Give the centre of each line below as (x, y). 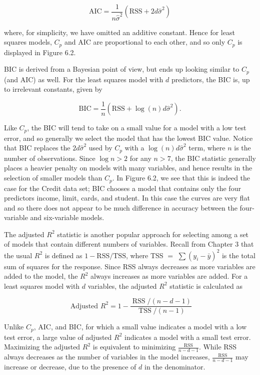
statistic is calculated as (206, 286)
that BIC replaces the (37, 148)
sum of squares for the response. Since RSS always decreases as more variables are (130, 266)
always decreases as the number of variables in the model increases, (107, 357)
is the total (238, 255)
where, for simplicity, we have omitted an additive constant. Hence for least (119, 32)
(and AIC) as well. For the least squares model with (84, 79)
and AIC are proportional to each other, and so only (145, 42)
